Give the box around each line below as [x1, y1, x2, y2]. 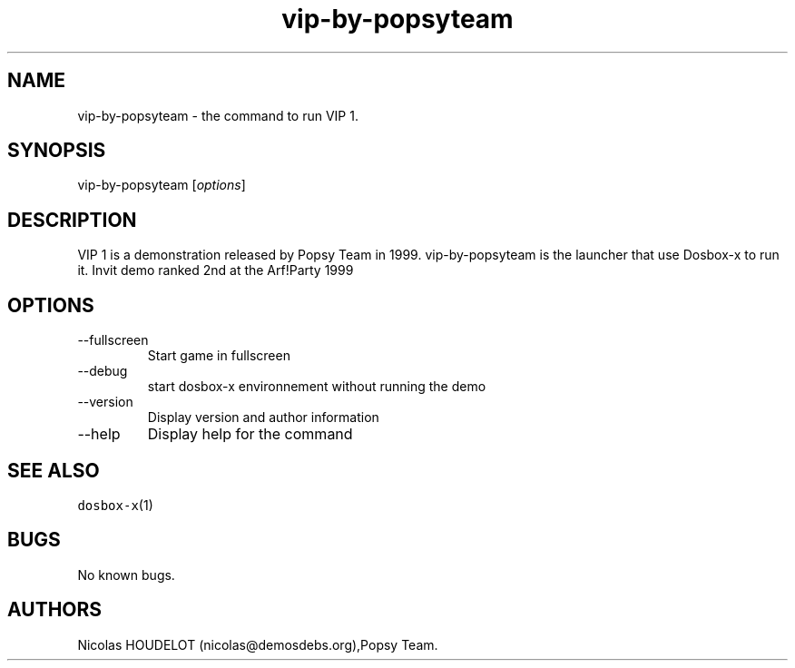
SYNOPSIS [7, 139, 106, 162]
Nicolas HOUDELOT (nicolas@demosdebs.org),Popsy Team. [77, 636, 438, 653]
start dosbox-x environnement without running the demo [147, 378, 486, 395]
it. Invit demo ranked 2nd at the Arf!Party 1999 [77, 262, 354, 279]
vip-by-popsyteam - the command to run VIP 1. [77, 107, 358, 123]
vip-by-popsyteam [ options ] [77, 177, 246, 193]
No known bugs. [77, 566, 175, 583]
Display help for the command [147, 425, 353, 444]
